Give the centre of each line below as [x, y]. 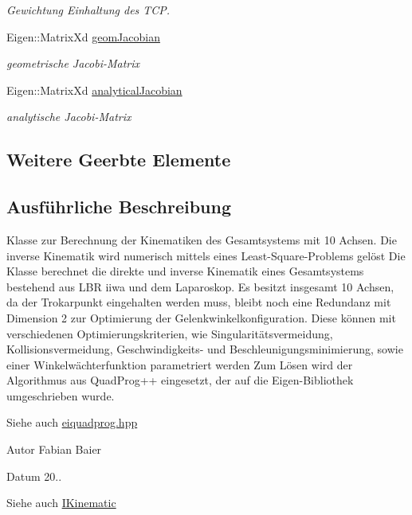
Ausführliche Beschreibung [119, 207]
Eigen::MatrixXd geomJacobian [83, 36]
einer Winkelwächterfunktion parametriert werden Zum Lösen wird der [180, 364]
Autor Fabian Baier [54, 449]
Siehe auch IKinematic [61, 503]
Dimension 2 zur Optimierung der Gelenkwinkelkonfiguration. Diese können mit [201, 317]
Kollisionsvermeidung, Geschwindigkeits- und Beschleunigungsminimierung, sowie [205, 349]
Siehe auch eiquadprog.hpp [72, 422]
